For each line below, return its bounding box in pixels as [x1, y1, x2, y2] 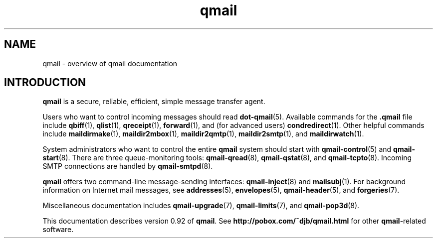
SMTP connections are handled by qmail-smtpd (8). [42, 162, 213, 171]
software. [42, 225, 74, 234]
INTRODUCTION [4, 76, 86, 89]
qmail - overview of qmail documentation [42, 59, 178, 68]
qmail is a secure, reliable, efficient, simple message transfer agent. [42, 97, 265, 106]
